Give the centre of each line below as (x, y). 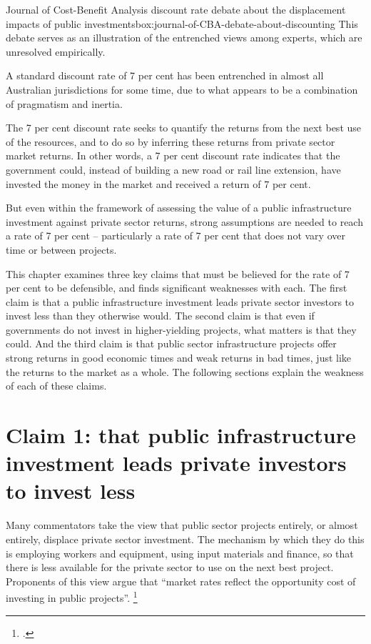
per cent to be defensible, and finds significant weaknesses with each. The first (177, 288)
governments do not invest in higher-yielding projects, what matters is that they (181, 329)
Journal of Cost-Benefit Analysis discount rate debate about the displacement (176, 9)
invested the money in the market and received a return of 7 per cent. (158, 183)
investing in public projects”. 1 (72, 596)
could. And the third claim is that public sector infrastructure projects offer (171, 343)
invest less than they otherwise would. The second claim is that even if (160, 316)
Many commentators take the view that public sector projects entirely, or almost (182, 525)
